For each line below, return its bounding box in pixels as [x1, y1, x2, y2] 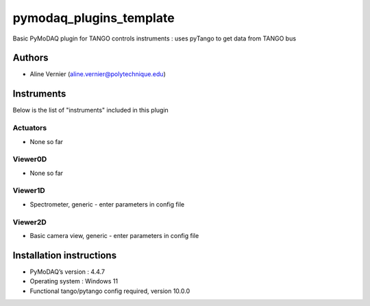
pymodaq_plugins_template [12, 10, 175, 25]
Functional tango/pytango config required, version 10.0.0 [29, 287, 190, 295]
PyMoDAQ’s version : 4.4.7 [29, 268, 106, 276]
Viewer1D [12, 186, 46, 196]
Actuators [12, 123, 47, 133]
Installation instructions [12, 249, 116, 261]
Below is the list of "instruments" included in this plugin [12, 106, 169, 115]
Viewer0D [12, 154, 47, 164]
